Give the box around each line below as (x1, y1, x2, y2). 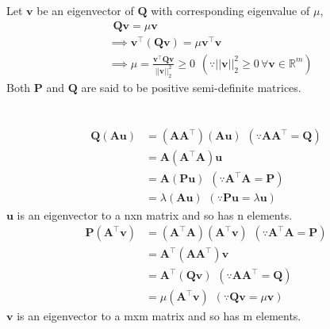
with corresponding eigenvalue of (151, 2, 310, 18)
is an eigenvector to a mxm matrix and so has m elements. (17, 308, 301, 324)
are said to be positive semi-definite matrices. (81, 78, 301, 95)
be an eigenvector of (36, 2, 134, 18)
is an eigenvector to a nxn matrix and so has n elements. (17, 206, 293, 223)
